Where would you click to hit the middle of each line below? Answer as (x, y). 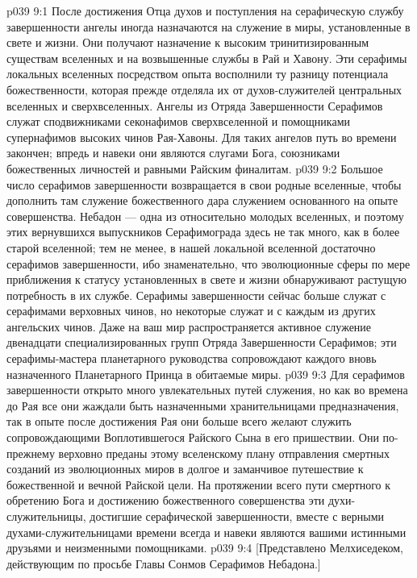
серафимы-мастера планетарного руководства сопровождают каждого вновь (192, 358)
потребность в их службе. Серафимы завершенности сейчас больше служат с (196, 295)
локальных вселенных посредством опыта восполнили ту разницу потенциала (198, 74)
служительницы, (46, 516)
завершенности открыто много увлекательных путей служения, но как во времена (207, 390)
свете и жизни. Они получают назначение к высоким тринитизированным (188, 42)
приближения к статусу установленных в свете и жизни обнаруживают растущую (206, 279)
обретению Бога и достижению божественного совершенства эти (166, 500)
